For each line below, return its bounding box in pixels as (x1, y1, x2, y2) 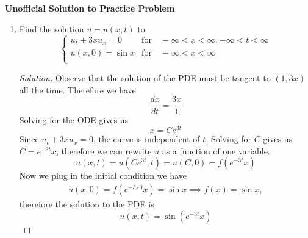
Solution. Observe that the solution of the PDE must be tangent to (19, 71, 271, 84)
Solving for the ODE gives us (19, 113, 129, 126)
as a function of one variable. (162, 144, 270, 157)
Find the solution (19, 22, 84, 35)
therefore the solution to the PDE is (19, 197, 154, 210)
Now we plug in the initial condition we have (19, 169, 187, 182)
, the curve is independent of (93, 132, 200, 145)
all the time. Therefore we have (19, 83, 136, 96)
